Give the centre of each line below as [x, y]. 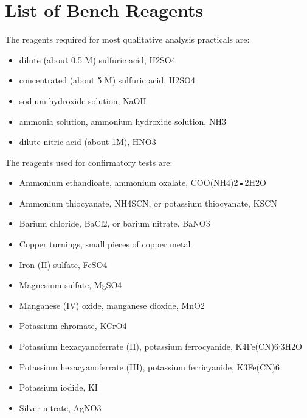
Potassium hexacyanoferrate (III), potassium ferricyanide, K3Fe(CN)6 [150, 367]
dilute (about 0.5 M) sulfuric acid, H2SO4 [97, 59]
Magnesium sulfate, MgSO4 [71, 285]
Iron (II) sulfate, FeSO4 [63, 264]
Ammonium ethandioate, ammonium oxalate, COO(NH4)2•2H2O [143, 182]
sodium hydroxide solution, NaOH [83, 100]
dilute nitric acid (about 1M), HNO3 [88, 142]
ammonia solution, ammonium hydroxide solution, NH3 [122, 121]
